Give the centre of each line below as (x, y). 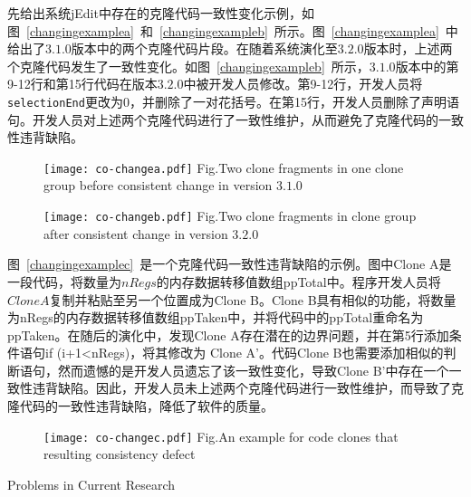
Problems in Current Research (91, 484)
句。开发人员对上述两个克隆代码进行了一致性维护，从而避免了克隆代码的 (223, 119)
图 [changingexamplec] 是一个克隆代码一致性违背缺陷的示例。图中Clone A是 (230, 264)
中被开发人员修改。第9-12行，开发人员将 (303, 84)
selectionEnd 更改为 (65, 101)
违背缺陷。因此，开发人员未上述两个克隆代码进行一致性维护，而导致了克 (248, 388)
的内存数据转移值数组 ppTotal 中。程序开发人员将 (298, 281)
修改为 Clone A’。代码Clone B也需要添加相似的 (306, 353)
